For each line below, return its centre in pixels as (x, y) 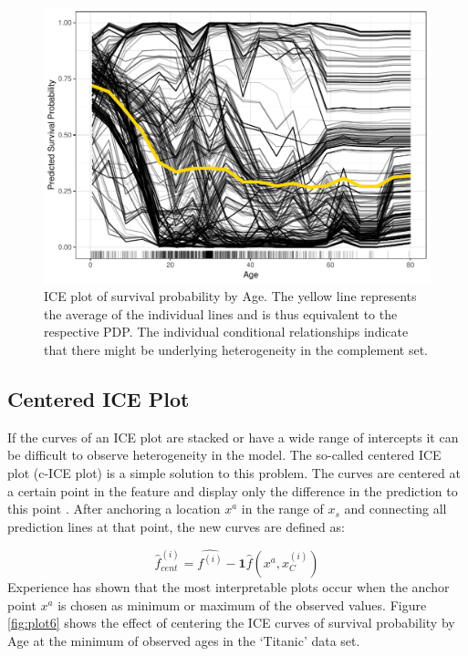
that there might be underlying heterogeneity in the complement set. (236, 350)
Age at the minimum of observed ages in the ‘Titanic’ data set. (184, 640)
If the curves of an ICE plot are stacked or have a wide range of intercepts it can (233, 437)
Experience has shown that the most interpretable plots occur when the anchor (229, 587)
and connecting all (395, 509)
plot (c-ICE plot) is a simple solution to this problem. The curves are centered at (234, 473)
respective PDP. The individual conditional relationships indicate (226, 332)
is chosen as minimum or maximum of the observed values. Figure (242, 604)
